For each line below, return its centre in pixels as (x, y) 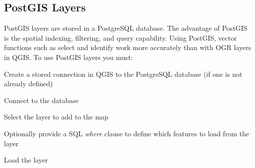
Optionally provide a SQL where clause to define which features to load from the (127, 133)
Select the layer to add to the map (56, 117)
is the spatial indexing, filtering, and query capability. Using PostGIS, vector (121, 37)
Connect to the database (41, 100)
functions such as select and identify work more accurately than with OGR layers (128, 47)
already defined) (29, 84)
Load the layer (26, 160)
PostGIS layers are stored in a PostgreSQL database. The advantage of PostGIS (126, 28)
